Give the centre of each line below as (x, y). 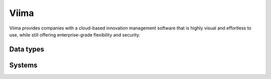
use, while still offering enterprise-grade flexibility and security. (75, 34)
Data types (27, 49)
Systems (23, 65)
